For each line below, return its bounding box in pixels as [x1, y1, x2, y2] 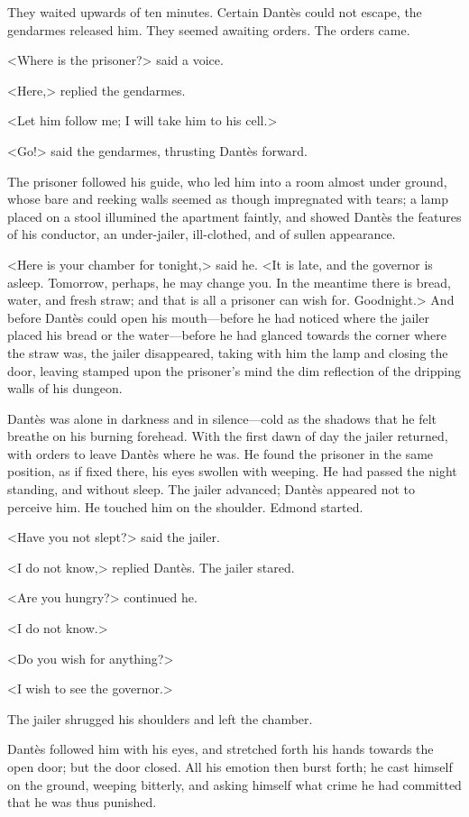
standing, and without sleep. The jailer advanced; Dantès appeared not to [7, 480, 416, 499]
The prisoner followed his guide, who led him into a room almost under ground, [7, 171, 447, 190]
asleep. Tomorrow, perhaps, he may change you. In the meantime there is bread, [7, 272, 451, 291]
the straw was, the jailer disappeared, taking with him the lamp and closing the [7, 343, 448, 362]
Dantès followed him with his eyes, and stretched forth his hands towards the [7, 739, 434, 758]
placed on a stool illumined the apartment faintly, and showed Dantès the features [7, 207, 462, 225]
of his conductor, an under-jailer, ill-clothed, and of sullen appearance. [7, 225, 396, 243]
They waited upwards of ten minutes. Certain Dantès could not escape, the [7, 3, 422, 21]
